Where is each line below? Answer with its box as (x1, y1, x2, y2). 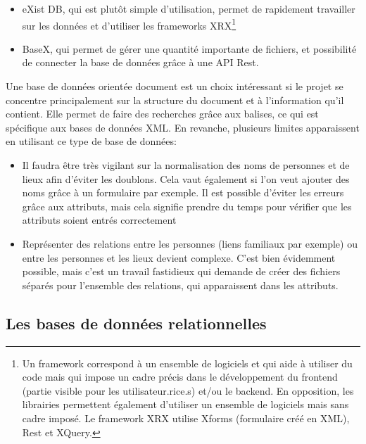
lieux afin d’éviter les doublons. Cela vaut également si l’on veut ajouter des (22, 171, 350, 186)
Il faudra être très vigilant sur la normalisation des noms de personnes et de (22, 158, 350, 172)
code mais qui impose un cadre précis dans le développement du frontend (22, 369, 338, 384)
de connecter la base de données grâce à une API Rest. (22, 55, 259, 70)
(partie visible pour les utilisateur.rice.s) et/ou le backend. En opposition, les (22, 383, 354, 398)
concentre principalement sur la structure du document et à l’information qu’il (6, 92, 344, 107)
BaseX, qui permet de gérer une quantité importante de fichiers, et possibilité (22, 41, 357, 56)
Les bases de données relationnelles (6, 312, 267, 334)
